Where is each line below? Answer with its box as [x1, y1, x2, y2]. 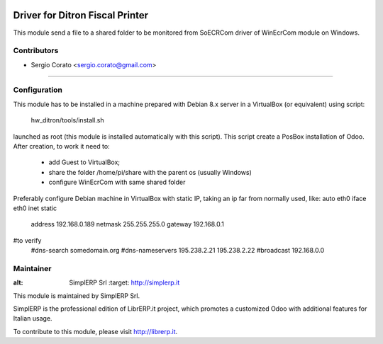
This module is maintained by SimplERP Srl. [13, 291, 140, 300]
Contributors [13, 46, 59, 56]
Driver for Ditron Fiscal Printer [13, 9, 149, 21]
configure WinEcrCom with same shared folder [48, 178, 186, 187]
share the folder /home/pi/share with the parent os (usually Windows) [48, 168, 252, 176]
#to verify [13, 236, 42, 244]
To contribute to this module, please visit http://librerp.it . [13, 327, 178, 336]
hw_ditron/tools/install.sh [30, 116, 104, 125]
